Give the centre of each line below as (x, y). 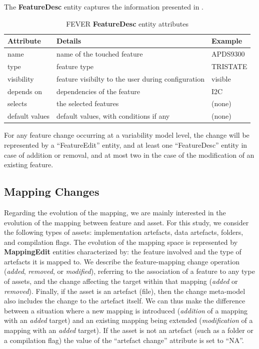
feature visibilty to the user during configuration (131, 78)
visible (221, 78)
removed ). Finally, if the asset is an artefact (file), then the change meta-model (125, 291)
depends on (25, 91)
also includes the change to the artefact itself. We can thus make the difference (125, 301)
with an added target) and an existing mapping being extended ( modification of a (128, 320)
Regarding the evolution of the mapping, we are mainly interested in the (115, 212)
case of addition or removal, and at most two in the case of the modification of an (129, 154)
